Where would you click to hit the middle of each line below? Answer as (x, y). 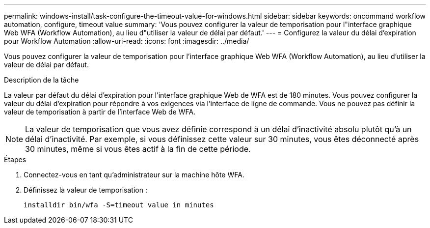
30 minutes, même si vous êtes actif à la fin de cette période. (138, 149)
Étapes (15, 159)
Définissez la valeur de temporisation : (85, 190)
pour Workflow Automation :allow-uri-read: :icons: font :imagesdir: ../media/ (127, 41)
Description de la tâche (41, 80)
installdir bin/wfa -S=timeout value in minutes (119, 205)
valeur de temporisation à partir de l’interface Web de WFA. (100, 112)
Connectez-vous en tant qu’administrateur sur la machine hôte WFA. (134, 175)
